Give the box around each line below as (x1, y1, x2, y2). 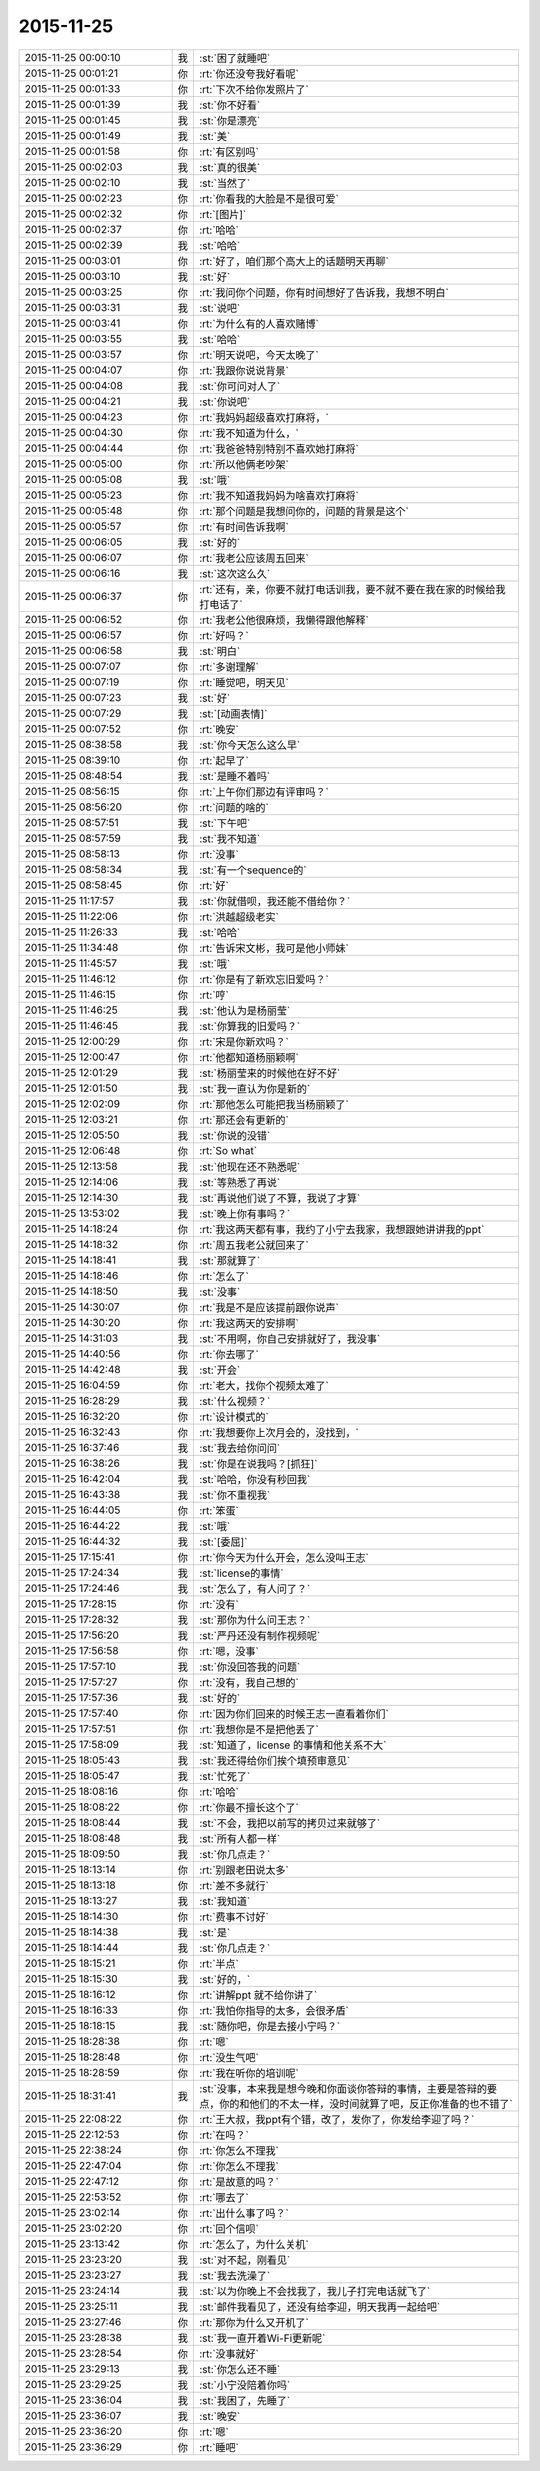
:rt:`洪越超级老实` (198, 910, 279, 924)
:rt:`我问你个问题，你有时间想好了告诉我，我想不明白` (198, 285, 449, 299)
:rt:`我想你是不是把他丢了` (198, 1722, 319, 1736)
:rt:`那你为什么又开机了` (198, 2315, 309, 2329)
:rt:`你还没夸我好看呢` (198, 66, 299, 80)
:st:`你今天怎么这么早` (198, 738, 301, 752)
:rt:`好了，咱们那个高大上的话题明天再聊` (198, 254, 389, 268)
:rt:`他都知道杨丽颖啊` (198, 1050, 299, 1064)
